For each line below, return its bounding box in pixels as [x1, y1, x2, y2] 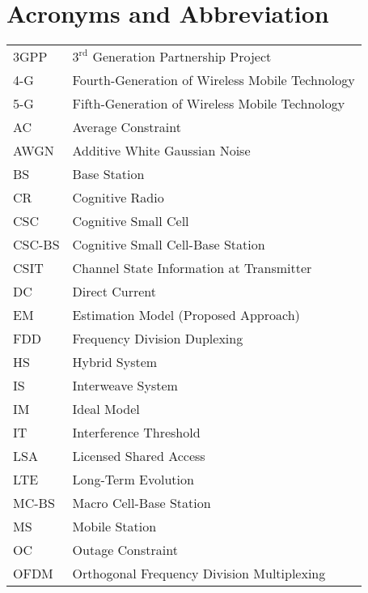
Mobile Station [72, 517, 157, 536]
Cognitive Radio [72, 188, 164, 207]
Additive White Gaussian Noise [72, 141, 251, 160]
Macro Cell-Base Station [72, 493, 211, 513]
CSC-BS [13, 235, 60, 254]
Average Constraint [72, 117, 181, 137]
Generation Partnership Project [92, 47, 272, 66]
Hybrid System [72, 352, 158, 372]
